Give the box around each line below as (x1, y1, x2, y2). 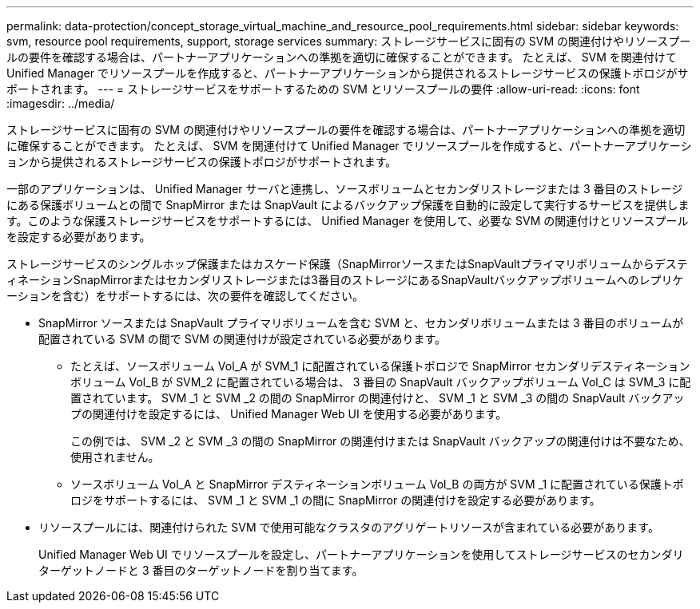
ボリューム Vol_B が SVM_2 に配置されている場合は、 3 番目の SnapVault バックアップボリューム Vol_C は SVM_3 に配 (70, 375, 691, 389)
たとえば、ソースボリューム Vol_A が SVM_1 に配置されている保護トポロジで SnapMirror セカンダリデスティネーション (70, 359, 690, 373)
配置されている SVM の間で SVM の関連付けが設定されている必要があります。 (38, 332, 447, 346)
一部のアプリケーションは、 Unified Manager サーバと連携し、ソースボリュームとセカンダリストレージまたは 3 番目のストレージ (6, 182, 683, 196)
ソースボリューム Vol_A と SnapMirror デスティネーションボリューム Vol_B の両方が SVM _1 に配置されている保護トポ (70, 477, 684, 491)
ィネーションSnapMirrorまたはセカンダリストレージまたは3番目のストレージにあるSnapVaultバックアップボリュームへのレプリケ (6, 273, 684, 287)
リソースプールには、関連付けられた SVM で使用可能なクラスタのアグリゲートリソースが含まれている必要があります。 (38, 520, 659, 534)
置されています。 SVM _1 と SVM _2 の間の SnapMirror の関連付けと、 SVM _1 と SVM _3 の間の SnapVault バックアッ (70, 391, 685, 405)
